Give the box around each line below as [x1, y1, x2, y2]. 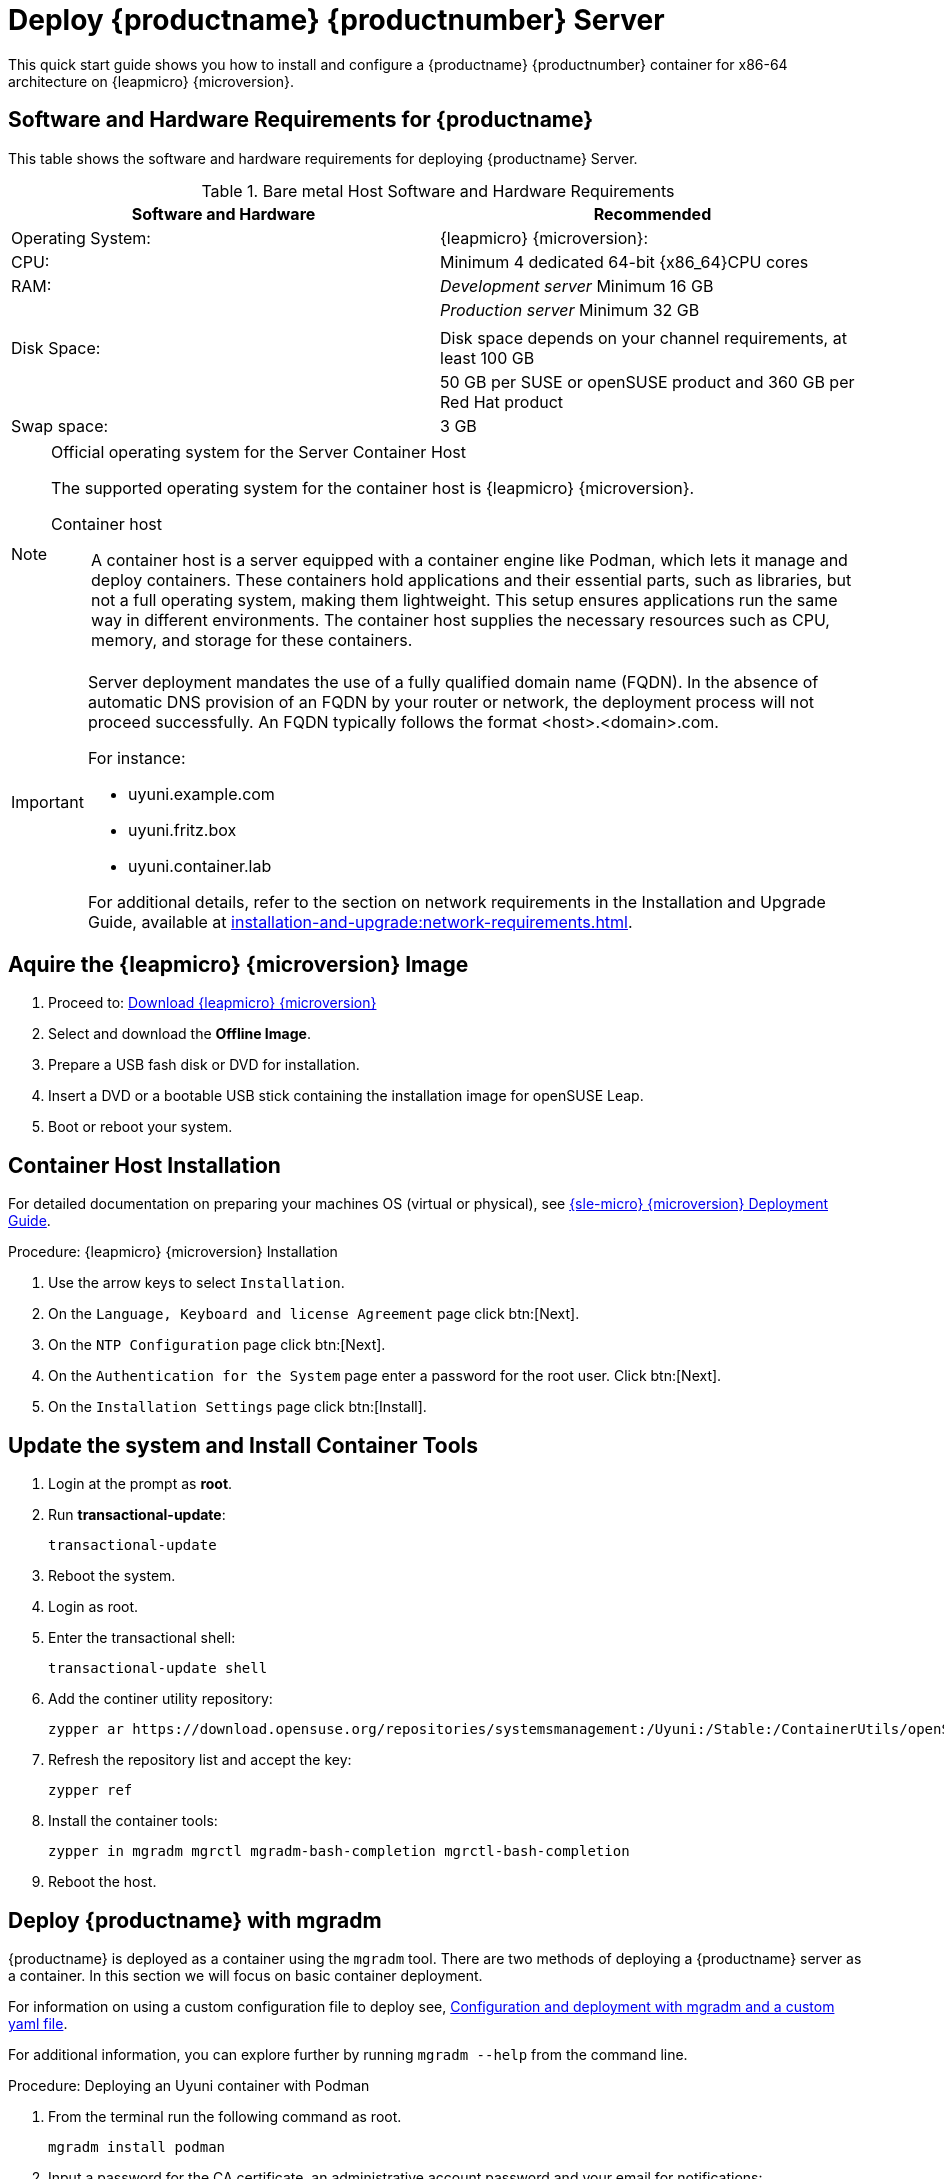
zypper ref [48, 1782, 133, 1799]
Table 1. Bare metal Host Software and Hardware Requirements [201, 180, 675, 201]
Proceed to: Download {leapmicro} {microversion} [48, 994, 377, 1012]
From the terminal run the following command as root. [48, 2107, 402, 2125]
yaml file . [8, 2014, 68, 2032]
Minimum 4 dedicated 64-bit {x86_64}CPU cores [440, 251, 809, 272]
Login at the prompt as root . [48, 1475, 233, 1493]
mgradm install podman [48, 2138, 226, 2155]
